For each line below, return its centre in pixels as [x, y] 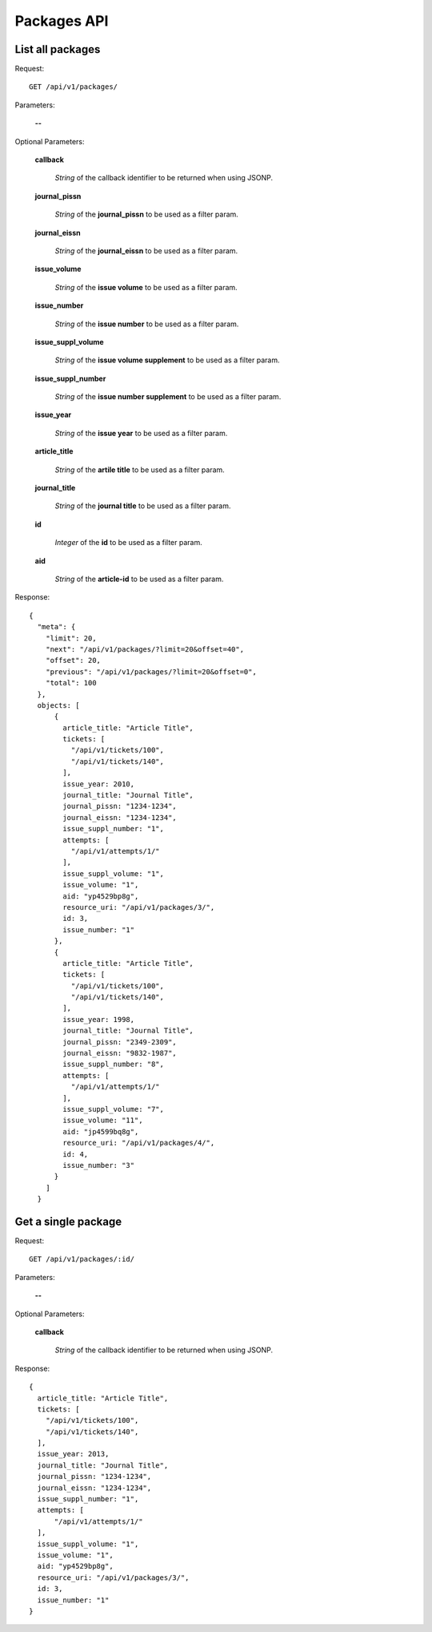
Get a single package [68, 1221]
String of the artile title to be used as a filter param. [140, 470]
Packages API [62, 21]
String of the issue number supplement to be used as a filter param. [168, 397]
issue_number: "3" [99, 1165]
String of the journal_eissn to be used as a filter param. [146, 250]
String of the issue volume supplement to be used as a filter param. [167, 360]
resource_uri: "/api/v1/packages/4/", [139, 1143]
